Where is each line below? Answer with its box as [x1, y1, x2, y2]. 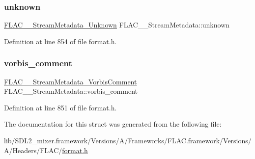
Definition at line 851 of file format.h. [4, 102, 117, 112]
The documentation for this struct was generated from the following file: [4, 119, 222, 129]
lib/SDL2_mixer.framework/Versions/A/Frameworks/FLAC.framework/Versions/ [4, 135, 252, 145]
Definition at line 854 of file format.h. [4, 36, 117, 46]
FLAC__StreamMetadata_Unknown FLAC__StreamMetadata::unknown [4, 20, 230, 30]
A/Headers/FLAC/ [4, 145, 62, 155]
